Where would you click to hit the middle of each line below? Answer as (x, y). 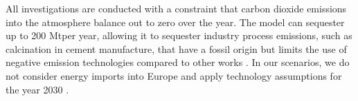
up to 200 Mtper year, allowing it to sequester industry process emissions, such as (179, 35)
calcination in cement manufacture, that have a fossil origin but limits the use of (176, 48)
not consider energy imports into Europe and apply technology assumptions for (174, 75)
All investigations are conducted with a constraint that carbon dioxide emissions (176, 8)
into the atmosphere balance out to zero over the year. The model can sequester (175, 22)
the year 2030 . (37, 89)
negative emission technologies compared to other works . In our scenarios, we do (178, 62)
